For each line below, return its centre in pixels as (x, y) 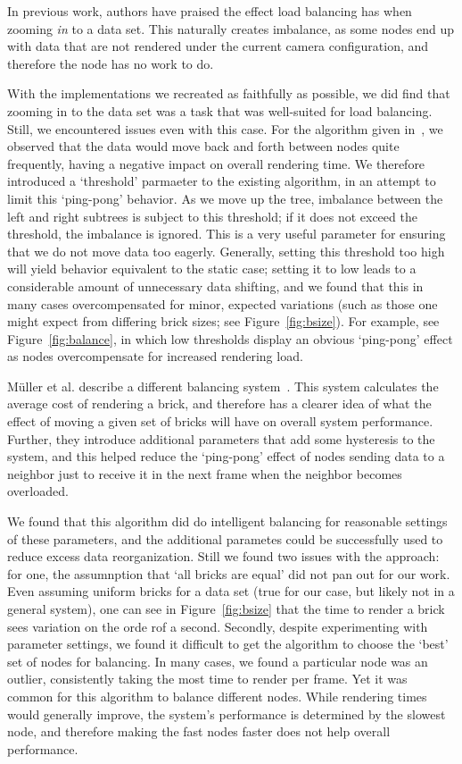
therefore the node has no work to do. (111, 63)
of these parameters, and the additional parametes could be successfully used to (225, 538)
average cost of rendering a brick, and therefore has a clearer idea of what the (219, 403)
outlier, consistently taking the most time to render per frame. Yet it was (207, 679)
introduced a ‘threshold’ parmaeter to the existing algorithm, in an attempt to (222, 181)
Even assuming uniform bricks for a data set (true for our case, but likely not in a (231, 591)
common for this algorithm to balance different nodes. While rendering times (217, 696)
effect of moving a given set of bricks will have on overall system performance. (220, 421)
